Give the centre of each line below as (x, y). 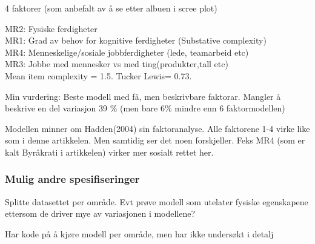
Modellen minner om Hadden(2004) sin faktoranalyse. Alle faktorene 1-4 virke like (157, 128)
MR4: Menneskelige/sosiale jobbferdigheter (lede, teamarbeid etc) (127, 52)
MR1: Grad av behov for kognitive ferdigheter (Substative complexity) (136, 40)
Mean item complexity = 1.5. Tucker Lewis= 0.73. (98, 75)
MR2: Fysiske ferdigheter (51, 28)
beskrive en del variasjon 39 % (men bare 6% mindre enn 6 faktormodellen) (145, 108)
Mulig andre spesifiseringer (72, 179)
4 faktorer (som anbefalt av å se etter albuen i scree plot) (111, 8)
